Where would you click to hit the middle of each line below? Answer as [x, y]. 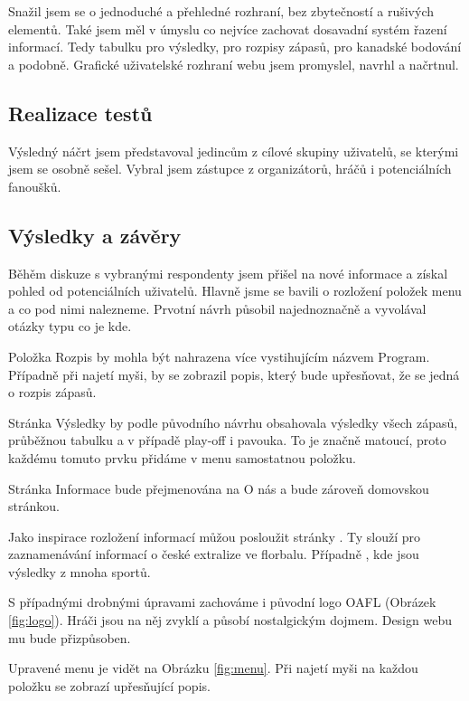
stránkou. [34, 506]
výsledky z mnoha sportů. [80, 571]
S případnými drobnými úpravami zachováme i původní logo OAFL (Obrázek [222, 602]
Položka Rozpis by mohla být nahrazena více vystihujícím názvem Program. [219, 356]
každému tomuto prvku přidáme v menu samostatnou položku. [182, 457]
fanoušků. [35, 186]
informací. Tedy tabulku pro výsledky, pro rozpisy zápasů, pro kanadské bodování [235, 47]
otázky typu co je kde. [70, 326]
